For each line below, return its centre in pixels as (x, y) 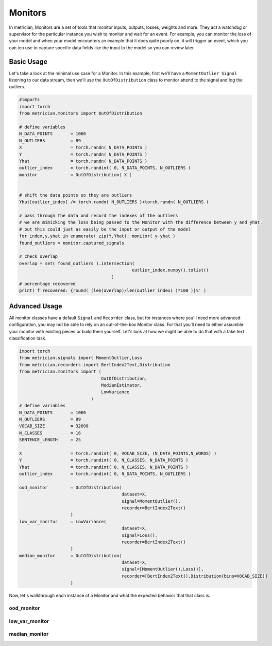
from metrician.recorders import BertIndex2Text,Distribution (95, 365)
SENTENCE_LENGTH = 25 (50, 440)
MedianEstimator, (122, 385)
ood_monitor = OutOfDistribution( (70, 487)
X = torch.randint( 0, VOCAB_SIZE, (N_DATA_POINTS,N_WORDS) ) (118, 453)
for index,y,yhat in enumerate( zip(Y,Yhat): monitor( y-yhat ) (97, 236)
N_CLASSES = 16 (50, 433)
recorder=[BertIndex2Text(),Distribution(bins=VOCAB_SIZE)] (195, 576)
